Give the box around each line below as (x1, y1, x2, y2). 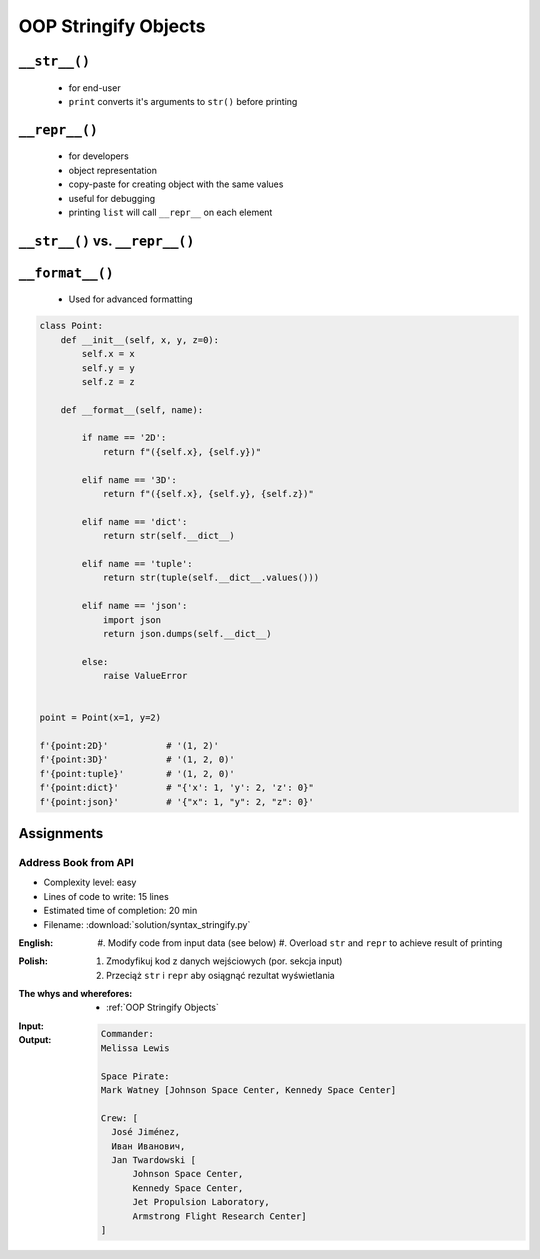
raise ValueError (102, 670, 188, 682)
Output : (18, 1034, 52, 1046)
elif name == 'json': (81, 600, 188, 612)
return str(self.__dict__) (102, 530, 235, 542)
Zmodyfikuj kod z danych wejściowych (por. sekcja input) (106, 955, 343, 967)
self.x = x (81, 348, 135, 360)
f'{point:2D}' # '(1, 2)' (39, 740, 220, 752)
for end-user (68, 81, 121, 94)
